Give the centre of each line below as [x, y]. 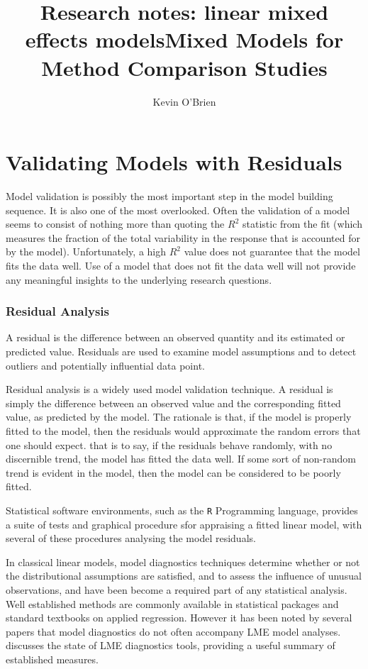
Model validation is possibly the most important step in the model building [169, 196]
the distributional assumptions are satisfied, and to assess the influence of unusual [184, 576]
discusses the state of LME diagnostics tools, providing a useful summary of [171, 645]
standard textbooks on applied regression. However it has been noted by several [179, 618]
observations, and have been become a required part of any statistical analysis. [177, 589]
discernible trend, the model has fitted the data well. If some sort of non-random [181, 459]
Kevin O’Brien [184, 101]
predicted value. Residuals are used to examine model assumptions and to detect [181, 351]
